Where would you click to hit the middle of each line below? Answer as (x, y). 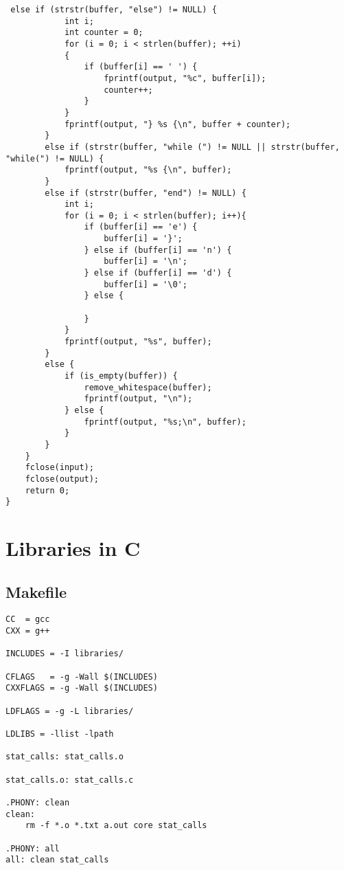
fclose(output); (62, 479)
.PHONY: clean (38, 802)
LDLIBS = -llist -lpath (60, 734)
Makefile (36, 591)
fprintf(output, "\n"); (138, 399)
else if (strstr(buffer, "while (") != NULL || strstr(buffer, (192, 147)
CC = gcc (28, 620)
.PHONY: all (33, 848)
